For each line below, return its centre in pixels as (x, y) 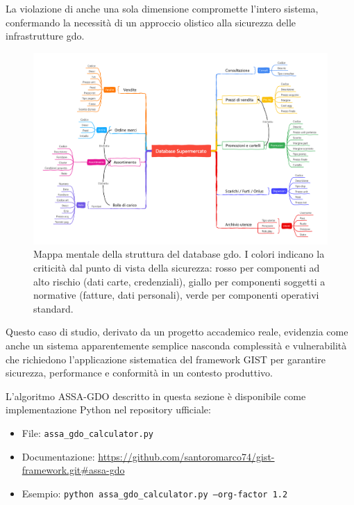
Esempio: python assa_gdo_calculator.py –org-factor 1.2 (155, 493)
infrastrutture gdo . (45, 36)
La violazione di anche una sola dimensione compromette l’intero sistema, (162, 8)
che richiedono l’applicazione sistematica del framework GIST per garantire (166, 359)
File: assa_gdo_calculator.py (87, 432)
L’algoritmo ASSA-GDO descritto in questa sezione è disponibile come (156, 396)
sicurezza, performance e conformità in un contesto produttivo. (139, 373)
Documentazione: (58, 456)
